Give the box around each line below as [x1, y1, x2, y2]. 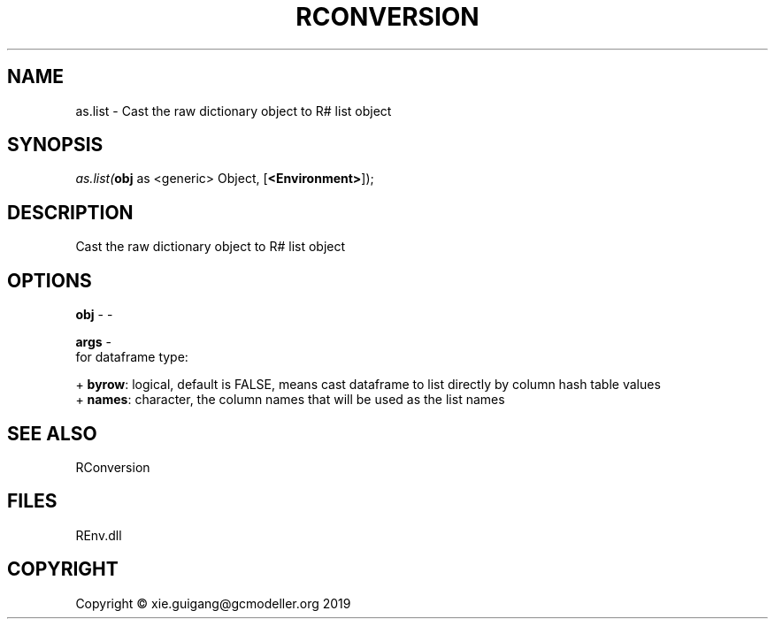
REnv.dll [75, 527, 122, 543]
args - [75, 334, 111, 350]
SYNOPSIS [7, 134, 104, 156]
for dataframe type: [75, 349, 188, 365]
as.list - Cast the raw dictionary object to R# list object [75, 103, 392, 118]
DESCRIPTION [7, 201, 134, 224]
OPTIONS [7, 269, 92, 292]
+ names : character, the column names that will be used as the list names [75, 392, 505, 408]
